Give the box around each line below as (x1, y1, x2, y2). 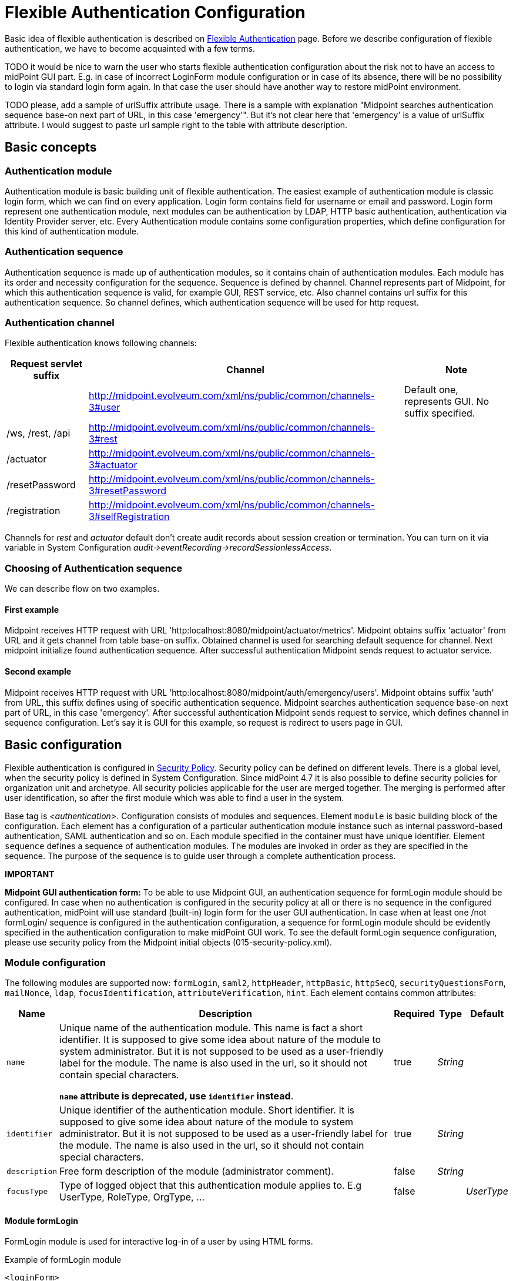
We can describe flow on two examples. (5, 584, 160, 594)
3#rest (88, 433, 118, 445)
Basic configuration (5, 737, 122, 753)
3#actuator (88, 459, 138, 471)
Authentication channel (5, 317, 115, 329)
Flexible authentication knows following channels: (5, 338, 197, 348)
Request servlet (10, 358, 83, 370)
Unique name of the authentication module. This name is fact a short (59, 1022, 363, 1034)
